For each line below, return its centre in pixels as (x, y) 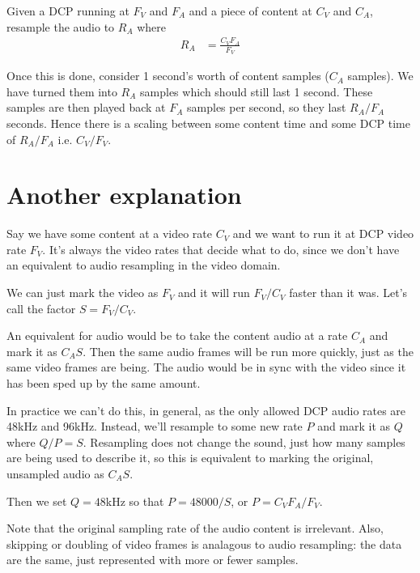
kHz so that (135, 501)
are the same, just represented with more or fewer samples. (153, 560)
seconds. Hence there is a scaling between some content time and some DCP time (208, 123)
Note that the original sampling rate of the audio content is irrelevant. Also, (195, 528)
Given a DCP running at (68, 11)
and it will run (214, 293)
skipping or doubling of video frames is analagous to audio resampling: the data (204, 543)
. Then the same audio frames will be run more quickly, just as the (248, 351)
